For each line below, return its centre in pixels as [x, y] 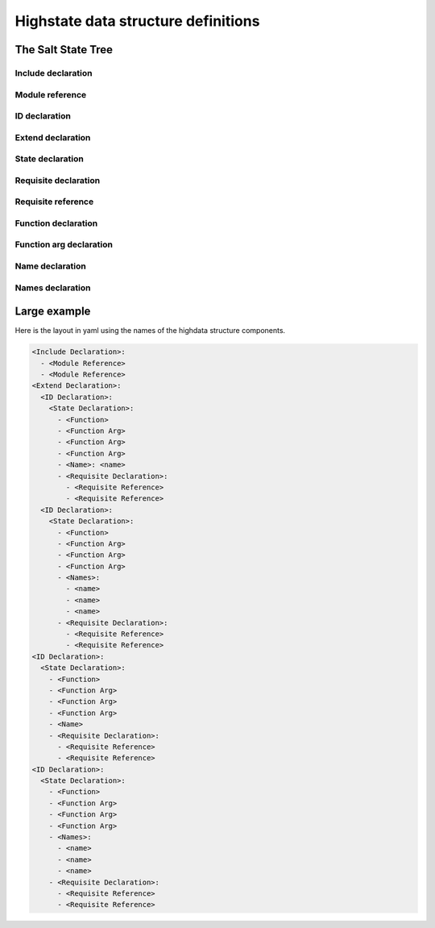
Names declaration [53, 288]
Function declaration [56, 223]
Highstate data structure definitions [137, 21]
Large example [53, 312]
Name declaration [50, 266]
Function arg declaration [64, 244]
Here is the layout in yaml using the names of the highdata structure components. [150, 331]
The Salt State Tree [64, 50]
